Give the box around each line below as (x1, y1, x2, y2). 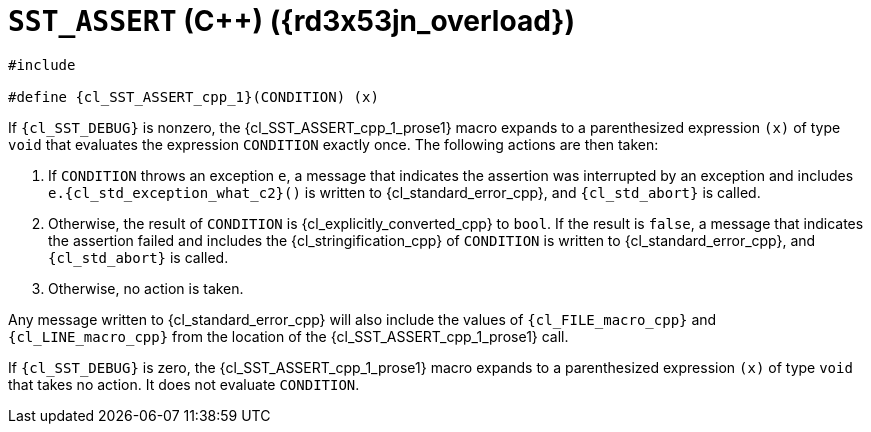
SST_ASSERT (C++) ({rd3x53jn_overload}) (8, 4, 575, 38)
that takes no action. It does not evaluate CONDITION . (8, 375, 360, 393)
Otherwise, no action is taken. (48, 279, 244, 297)
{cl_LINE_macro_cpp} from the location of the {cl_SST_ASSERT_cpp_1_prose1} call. (8, 327, 569, 345)
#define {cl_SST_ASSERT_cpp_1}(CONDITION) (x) (8, 88, 379, 105)
